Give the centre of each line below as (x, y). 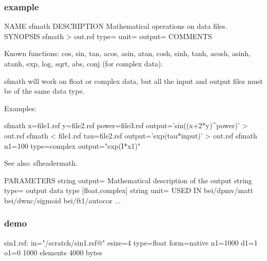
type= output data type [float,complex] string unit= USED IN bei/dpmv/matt (129, 190)
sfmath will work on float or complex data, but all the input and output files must (133, 81)
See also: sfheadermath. (41, 163)
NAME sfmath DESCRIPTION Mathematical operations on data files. (116, 26)
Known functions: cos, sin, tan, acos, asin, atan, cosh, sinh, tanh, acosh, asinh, (127, 53)
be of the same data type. (44, 91)
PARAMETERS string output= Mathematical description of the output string (128, 180)
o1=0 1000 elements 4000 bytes (53, 253)
